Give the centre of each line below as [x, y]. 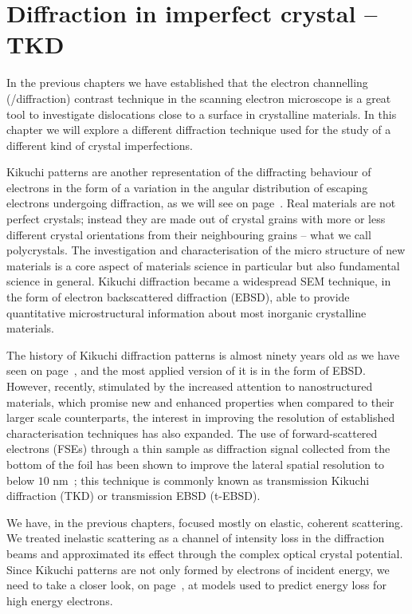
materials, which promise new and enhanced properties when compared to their [200, 401]
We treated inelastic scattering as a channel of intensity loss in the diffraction [196, 538]
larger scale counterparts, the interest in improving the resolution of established [201, 417]
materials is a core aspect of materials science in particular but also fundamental [203, 265]
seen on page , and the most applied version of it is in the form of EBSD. [186, 370]
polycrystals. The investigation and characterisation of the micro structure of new [206, 250]
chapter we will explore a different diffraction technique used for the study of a [199, 130]
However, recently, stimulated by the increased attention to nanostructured [190, 386]
